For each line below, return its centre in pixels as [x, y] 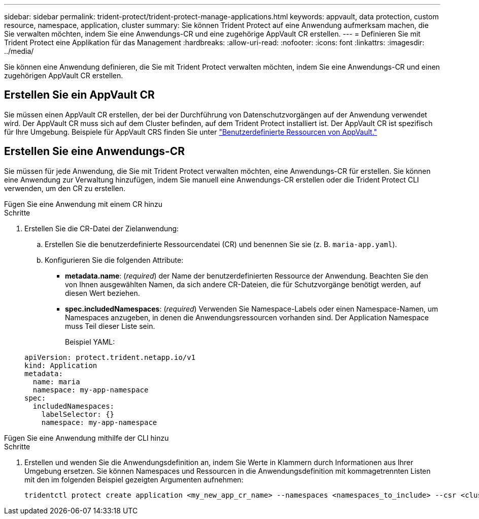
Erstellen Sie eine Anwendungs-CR [95, 151]
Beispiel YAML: [90, 342]
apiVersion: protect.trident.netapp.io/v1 [110, 357]
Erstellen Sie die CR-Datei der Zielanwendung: [102, 228]
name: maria [56, 381]
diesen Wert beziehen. [102, 293]
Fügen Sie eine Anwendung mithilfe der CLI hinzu [87, 438]
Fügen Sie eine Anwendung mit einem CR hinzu [83, 204]
